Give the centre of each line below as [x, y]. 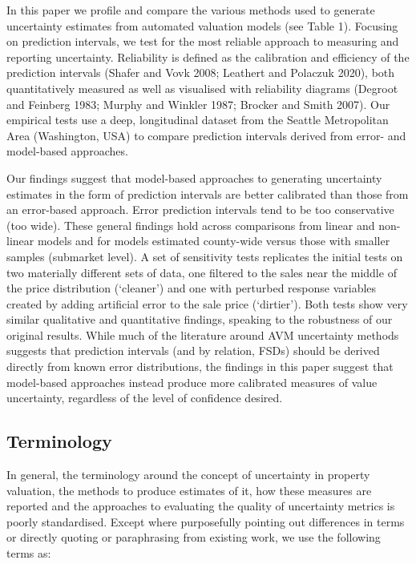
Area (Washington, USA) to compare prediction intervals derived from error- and [206, 135]
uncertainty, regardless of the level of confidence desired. [145, 398]
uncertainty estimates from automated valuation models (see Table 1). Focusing [202, 25]
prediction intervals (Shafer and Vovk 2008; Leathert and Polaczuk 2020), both [201, 73]
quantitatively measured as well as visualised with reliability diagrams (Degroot [202, 88]
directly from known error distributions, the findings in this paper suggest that [200, 367]
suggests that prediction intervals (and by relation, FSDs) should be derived [193, 350]
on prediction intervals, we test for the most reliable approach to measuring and [203, 41]
